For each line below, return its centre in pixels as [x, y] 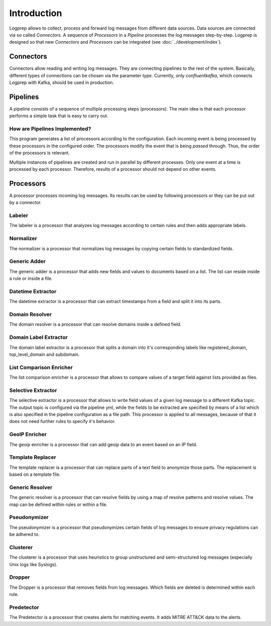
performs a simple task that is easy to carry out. [59, 116]
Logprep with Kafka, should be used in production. [62, 82]
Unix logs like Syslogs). [33, 564]
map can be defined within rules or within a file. [58, 504]
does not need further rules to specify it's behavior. [62, 422]
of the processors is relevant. [40, 153]
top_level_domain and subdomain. [44, 354]
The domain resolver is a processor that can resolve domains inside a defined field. [95, 325]
